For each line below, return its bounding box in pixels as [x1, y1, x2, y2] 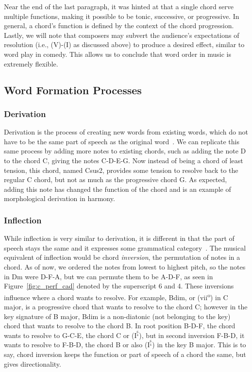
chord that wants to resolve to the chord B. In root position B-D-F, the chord [4, 321, 235, 331]
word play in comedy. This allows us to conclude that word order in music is [4, 49, 231, 59]
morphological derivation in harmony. [4, 193, 115, 203]
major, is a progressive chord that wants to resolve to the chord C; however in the [4, 301, 248, 311]
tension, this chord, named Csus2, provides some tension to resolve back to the [4, 165, 238, 175]
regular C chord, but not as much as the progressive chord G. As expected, [4, 174, 227, 185]
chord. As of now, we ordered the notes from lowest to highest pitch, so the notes [4, 261, 246, 271]
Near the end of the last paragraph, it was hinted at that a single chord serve [4, 1, 234, 11]
